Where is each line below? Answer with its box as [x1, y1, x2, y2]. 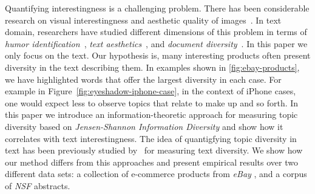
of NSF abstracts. [5, 179, 70, 192]
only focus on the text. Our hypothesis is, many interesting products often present [5, 49, 311, 62]
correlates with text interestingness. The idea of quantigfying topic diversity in [5, 132, 297, 144]
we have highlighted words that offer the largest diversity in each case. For [5, 73, 282, 85]
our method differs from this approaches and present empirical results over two [5, 155, 298, 168]
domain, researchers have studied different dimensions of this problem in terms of [5, 25, 307, 38]
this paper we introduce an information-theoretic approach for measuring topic [5, 108, 298, 121]
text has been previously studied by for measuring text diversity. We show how [5, 144, 303, 157]
